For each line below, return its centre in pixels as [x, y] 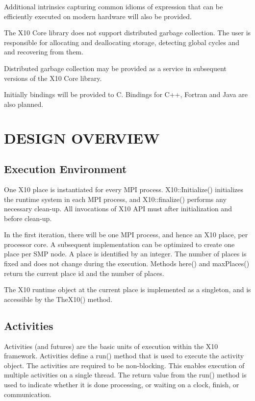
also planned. [24, 104]
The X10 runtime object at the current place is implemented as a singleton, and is [127, 289]
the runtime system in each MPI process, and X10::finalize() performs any [115, 199]
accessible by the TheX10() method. [58, 299]
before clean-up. [28, 218]
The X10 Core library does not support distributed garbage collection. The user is [127, 33]
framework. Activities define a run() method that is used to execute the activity [124, 356]
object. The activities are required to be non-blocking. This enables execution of [124, 365]
